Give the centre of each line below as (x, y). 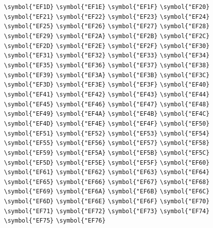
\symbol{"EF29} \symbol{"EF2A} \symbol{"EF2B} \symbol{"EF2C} (107, 36)
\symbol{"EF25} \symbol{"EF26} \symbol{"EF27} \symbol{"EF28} (107, 26)
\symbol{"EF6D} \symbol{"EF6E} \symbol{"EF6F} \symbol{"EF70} (107, 202)
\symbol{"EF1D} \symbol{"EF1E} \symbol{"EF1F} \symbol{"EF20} (107, 7)
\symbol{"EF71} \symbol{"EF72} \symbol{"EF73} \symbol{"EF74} (107, 211)
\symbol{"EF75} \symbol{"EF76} (55, 221)
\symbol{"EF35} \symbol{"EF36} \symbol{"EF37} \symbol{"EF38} (107, 65)
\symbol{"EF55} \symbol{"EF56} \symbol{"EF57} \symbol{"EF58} (107, 143)
